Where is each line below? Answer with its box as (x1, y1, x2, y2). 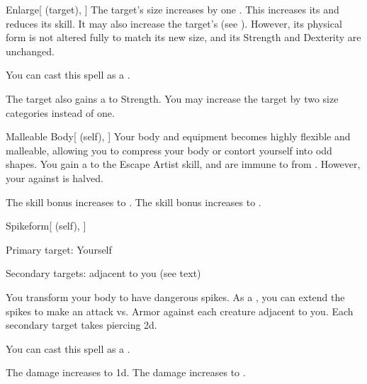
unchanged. (6, 43, 55, 58)
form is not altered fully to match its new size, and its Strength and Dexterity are (6, 30, 361, 45)
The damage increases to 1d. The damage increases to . (6, 365, 246, 380)
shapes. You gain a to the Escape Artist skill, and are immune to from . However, (6, 157, 361, 171)
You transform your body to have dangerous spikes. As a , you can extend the (6, 289, 345, 304)
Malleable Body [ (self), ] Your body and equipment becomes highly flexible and (6, 129, 351, 144)
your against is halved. (6, 170, 103, 185)
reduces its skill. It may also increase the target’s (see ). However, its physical (6, 16, 342, 30)
